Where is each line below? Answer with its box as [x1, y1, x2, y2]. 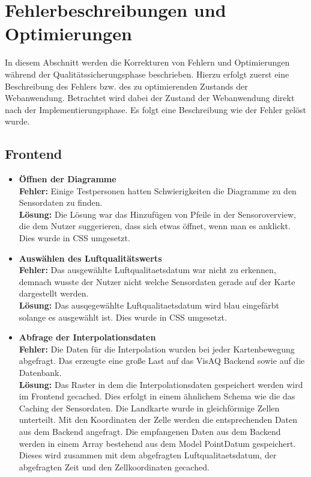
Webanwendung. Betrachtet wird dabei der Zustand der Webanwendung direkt [5, 91, 295, 104]
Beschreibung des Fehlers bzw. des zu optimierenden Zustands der [5, 79, 248, 92]
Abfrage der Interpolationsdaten [19, 331, 156, 343]
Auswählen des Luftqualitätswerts [19, 251, 162, 264]
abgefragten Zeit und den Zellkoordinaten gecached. [19, 460, 210, 473]
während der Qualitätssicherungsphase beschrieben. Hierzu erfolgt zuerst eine [5, 67, 289, 80]
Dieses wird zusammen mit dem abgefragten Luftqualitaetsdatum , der [19, 449, 277, 461]
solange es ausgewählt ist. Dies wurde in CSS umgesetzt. [19, 310, 227, 323]
